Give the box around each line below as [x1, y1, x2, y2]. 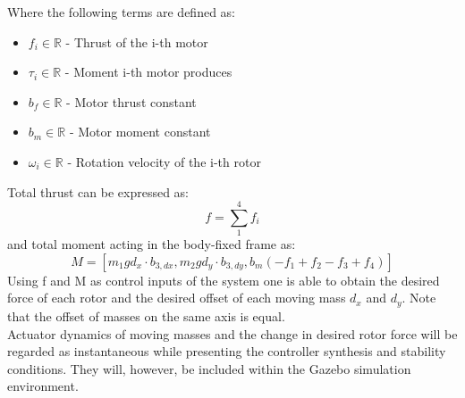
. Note [402, 288, 436, 307]
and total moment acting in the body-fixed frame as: [7, 235, 296, 253]
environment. [7, 377, 79, 395]
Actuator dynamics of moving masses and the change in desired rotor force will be [7, 324, 458, 343]
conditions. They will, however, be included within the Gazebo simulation [7, 359, 411, 377]
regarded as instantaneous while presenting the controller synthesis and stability [7, 342, 446, 361]
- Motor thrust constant [66, 92, 197, 111]
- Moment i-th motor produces [64, 62, 232, 81]
